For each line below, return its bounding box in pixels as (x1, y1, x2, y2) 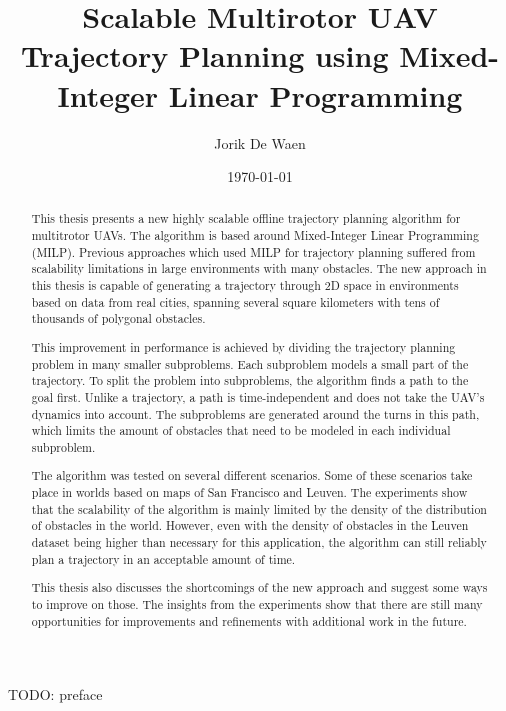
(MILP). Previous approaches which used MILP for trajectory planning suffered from (31, 243, 476, 260)
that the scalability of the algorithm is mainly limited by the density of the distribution (31, 500, 487, 517)
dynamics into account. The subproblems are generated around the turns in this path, (31, 405, 480, 422)
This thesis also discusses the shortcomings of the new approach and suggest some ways (31, 579, 488, 596)
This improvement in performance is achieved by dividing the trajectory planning (31, 338, 456, 355)
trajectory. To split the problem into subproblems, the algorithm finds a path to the (31, 372, 469, 389)
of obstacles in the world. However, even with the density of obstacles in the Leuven (31, 517, 469, 534)
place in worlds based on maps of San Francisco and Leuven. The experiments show (31, 484, 468, 501)
